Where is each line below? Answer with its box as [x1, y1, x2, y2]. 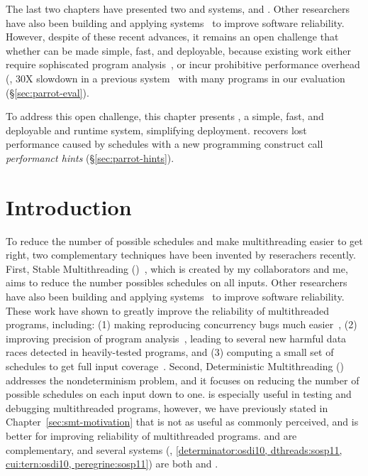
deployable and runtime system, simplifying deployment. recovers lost [6, 122, 307, 137]
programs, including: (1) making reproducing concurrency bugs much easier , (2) [6, 317, 357, 332]
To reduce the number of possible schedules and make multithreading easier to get [6, 233, 363, 248]
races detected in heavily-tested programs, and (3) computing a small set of [6, 345, 334, 359]
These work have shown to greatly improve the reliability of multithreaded [6, 303, 330, 318]
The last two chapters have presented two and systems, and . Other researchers [6, 1, 350, 16]
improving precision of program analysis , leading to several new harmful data [6, 330, 347, 345]
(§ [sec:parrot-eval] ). [6, 85, 89, 99]
